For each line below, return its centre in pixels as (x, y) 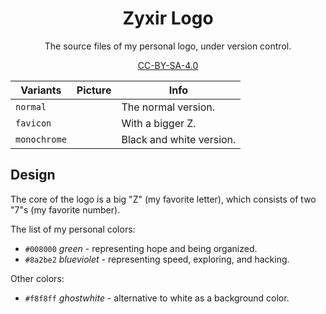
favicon (33, 123)
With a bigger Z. (159, 123)
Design (33, 175)
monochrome (41, 139)
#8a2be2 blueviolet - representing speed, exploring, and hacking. (157, 259)
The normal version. (168, 107)
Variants (41, 90)
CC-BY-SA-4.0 (168, 65)
